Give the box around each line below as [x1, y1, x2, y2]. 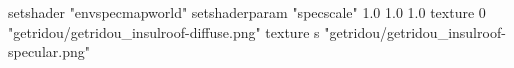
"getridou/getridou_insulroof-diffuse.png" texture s [8, 21, 320, 42]
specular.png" [8, 41, 90, 62]
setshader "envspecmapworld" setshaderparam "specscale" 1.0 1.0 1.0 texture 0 [8, 2, 486, 22]
